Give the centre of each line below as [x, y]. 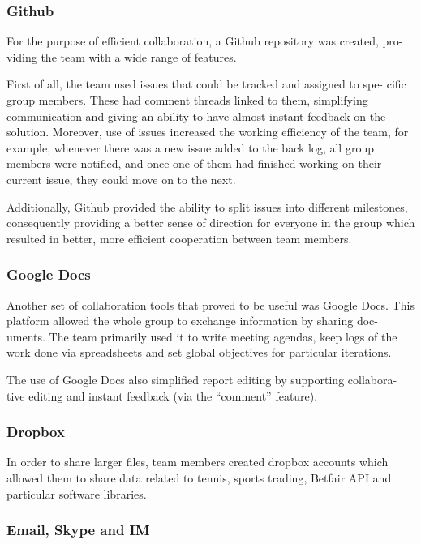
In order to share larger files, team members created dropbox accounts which [198, 462]
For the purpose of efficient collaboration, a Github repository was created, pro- [205, 41]
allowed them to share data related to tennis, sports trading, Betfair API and [199, 477]
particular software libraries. [77, 493]
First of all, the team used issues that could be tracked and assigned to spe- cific [206, 84]
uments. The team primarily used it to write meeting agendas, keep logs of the [202, 336]
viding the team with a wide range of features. [122, 56]
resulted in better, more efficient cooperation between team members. [179, 238]
